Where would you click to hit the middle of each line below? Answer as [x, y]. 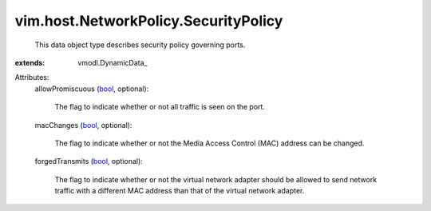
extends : [30, 62]
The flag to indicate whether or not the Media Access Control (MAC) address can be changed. [210, 143]
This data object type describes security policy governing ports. [140, 45]
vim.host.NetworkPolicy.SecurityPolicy [149, 21]
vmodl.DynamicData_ [113, 62]
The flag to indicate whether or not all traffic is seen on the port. [160, 107]
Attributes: [32, 78]
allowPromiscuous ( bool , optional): [92, 89]
